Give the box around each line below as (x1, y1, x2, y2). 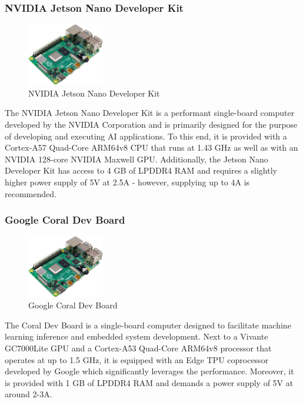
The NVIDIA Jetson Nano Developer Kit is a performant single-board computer (5, 107, 295, 119)
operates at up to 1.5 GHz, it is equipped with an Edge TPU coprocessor (5, 353, 269, 366)
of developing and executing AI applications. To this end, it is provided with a (5, 129, 287, 142)
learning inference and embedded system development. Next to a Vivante (5, 330, 268, 343)
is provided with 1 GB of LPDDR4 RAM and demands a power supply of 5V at (5, 376, 294, 388)
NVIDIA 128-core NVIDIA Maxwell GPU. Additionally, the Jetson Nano (5, 152, 268, 165)
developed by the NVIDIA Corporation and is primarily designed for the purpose (5, 118, 298, 131)
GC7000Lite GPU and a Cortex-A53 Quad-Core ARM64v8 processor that (5, 341, 272, 354)
